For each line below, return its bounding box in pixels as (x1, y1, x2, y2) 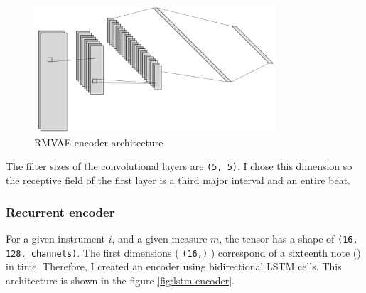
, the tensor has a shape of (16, (219, 230, 358, 245)
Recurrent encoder (6, 203, 115, 220)
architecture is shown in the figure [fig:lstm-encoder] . (6, 272, 235, 287)
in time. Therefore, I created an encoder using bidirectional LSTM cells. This (6, 259, 342, 274)
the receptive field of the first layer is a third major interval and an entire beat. (6, 173, 350, 188)
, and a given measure (112, 230, 208, 245)
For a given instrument (6, 230, 105, 245)
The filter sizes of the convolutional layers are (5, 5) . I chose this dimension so (6, 159, 352, 174)
